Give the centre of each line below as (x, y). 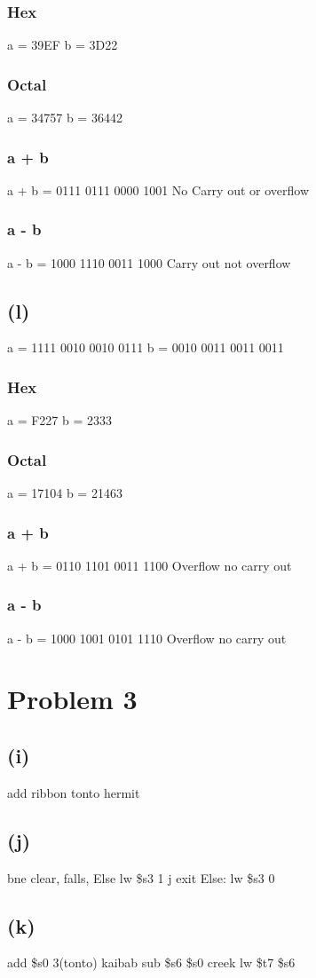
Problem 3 (72, 699)
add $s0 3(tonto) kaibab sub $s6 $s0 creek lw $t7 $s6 (151, 962)
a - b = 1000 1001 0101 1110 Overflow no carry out (147, 638)
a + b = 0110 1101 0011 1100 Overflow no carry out (150, 565)
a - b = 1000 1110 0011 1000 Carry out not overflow (149, 262)
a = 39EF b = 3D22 (63, 45)
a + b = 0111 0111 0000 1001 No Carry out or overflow (158, 189)
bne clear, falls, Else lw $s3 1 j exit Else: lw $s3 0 (141, 877)
